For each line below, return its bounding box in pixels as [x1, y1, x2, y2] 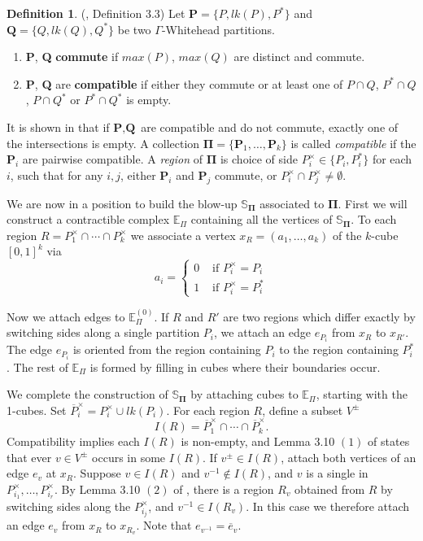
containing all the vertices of [190, 211, 333, 228]
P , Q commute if [25, 48, 119, 65]
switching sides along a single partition [7, 324, 200, 341]
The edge [7, 341, 52, 358]
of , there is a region [173, 480, 274, 497]
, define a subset [262, 401, 343, 418]
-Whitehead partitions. [161, 20, 275, 37]
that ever [7, 448, 52, 465]
